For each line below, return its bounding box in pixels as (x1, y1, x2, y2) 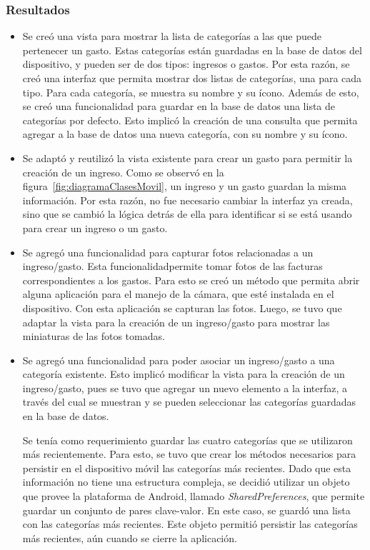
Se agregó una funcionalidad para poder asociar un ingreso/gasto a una (22, 352, 335, 367)
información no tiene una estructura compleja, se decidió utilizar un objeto (22, 474, 350, 489)
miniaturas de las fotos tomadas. (22, 329, 165, 344)
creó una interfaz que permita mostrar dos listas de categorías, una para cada (22, 71, 362, 85)
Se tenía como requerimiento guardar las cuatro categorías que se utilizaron (22, 432, 353, 447)
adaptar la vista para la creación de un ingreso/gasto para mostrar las (22, 314, 330, 329)
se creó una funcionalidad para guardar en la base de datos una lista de (22, 99, 336, 114)
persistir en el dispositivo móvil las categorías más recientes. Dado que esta (22, 460, 351, 475)
